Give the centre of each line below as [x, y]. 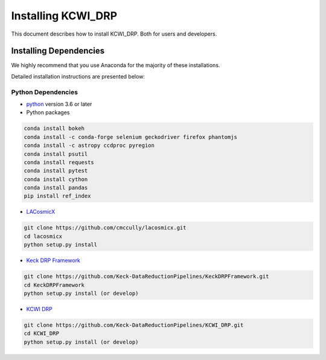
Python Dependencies [45, 92]
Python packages [48, 112]
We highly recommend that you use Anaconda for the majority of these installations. [116, 65]
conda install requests [59, 162]
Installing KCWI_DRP [64, 16]
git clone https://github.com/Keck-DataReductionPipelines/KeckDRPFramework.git [146, 277]
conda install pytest [56, 171]
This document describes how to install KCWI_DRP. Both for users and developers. [114, 34]
